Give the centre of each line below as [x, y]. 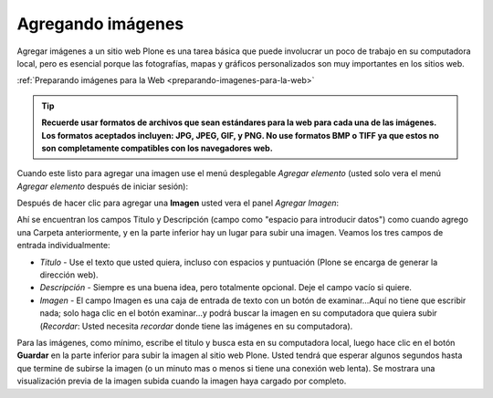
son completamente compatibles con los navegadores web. [157, 148]
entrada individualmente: [63, 246]
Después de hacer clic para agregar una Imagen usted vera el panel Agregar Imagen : [178, 203]
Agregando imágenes [100, 24]
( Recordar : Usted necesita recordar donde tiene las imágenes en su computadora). [196, 326]
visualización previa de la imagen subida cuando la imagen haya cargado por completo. [182, 381]
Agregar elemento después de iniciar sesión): [103, 186]
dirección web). [69, 275]
